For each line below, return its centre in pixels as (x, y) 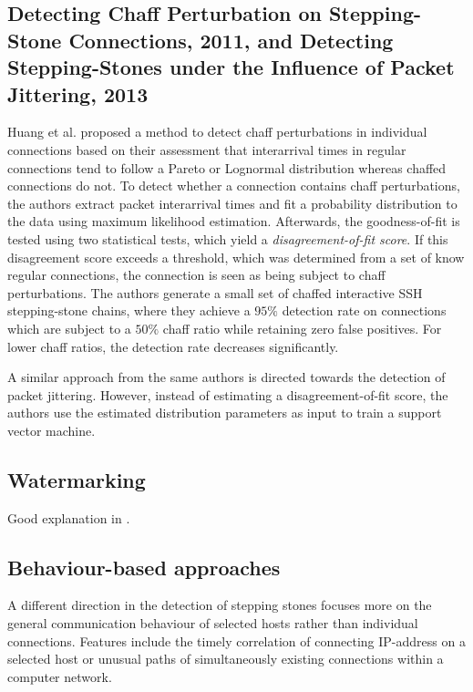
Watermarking (77, 479)
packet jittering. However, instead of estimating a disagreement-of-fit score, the (228, 394)
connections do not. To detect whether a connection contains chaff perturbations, (234, 186)
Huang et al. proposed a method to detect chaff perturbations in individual (217, 132)
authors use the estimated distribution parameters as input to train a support (225, 413)
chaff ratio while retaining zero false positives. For (302, 328)
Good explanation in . (69, 517)
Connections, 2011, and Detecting (231, 40)
